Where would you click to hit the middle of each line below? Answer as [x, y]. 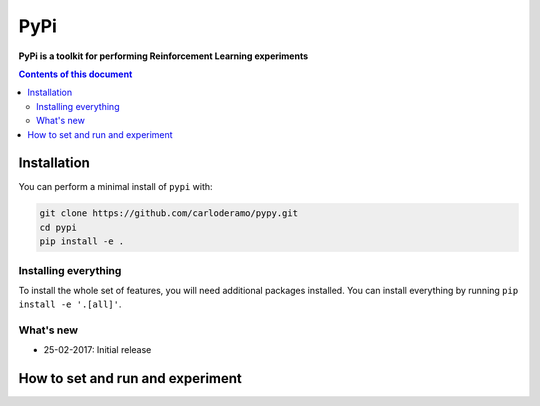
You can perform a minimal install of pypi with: [116, 187]
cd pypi [58, 227]
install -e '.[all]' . [70, 304]
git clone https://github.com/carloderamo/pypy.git [169, 213]
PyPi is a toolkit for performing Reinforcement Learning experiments [163, 56]
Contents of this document [75, 74]
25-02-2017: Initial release [97, 350]
